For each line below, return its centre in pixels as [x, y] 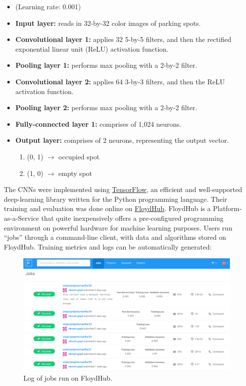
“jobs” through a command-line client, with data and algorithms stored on [115, 237]
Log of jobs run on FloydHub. [68, 377]
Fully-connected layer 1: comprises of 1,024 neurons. [98, 124]
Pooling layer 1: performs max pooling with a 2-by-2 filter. [106, 65]
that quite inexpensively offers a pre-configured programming [132, 218]
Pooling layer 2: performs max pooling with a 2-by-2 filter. [106, 107]
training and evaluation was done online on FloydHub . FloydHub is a [107, 208]
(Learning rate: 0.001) [48, 6]
